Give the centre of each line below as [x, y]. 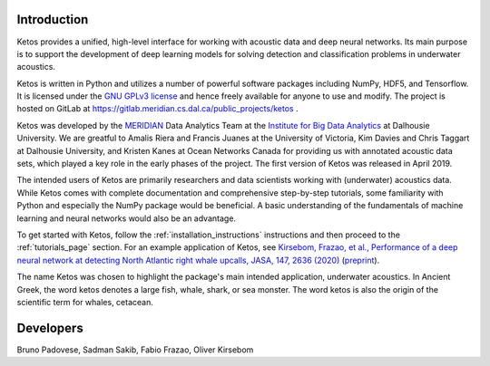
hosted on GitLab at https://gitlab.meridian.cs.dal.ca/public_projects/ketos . [157, 109]
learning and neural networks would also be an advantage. [126, 218]
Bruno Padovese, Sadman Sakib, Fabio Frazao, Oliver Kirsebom [135, 350]
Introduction [53, 19]
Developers [50, 327]
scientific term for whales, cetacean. [85, 302]
